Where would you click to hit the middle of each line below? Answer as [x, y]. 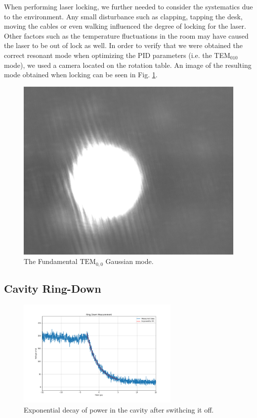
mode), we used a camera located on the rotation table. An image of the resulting [128, 65]
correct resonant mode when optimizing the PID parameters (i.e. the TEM [117, 55]
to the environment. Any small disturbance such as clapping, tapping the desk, [123, 16]
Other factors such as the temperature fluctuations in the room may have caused [126, 35]
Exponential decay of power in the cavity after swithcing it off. [119, 409]
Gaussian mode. [129, 261]
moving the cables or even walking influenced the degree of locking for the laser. [125, 26]
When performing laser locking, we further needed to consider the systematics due [128, 6]
